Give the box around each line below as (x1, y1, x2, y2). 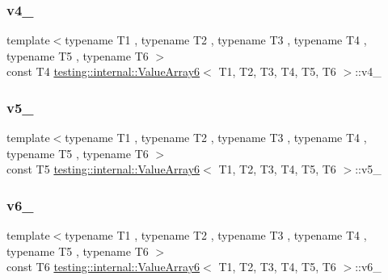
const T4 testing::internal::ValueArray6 (6, 63, 200, 80)
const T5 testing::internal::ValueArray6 (6, 161, 200, 178)
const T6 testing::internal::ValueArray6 (6, 258, 200, 275)
